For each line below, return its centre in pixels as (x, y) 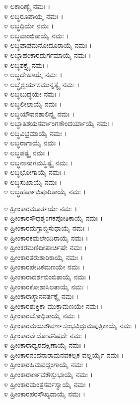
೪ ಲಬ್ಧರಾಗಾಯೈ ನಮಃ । (33, 143)
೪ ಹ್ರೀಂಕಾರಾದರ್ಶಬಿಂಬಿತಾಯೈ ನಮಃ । (48, 277)
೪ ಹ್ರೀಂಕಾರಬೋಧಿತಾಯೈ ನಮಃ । (42, 316)
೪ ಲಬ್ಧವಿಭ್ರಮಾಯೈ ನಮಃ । (35, 133)
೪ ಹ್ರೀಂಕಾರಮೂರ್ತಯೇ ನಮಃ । (41, 208)
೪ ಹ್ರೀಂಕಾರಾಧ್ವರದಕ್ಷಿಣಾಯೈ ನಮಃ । (45, 345)
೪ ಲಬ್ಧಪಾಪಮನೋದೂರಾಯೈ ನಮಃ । (48, 45)
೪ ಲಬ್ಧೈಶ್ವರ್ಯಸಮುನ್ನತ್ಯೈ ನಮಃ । (42, 84)
